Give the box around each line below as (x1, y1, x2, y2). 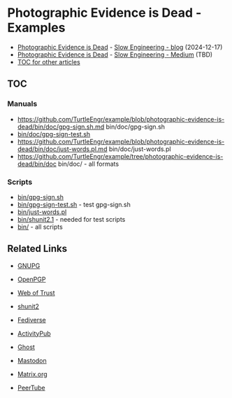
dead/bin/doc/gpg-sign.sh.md (17, 122, 105, 131)
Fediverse (17, 315, 47, 324)
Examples (7, 20, 66, 36)
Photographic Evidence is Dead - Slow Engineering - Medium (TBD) (17, 50, 213, 59)
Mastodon (17, 356, 47, 364)
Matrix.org (17, 369, 48, 378)
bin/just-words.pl (17, 208, 67, 216)
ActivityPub (17, 329, 51, 337)
